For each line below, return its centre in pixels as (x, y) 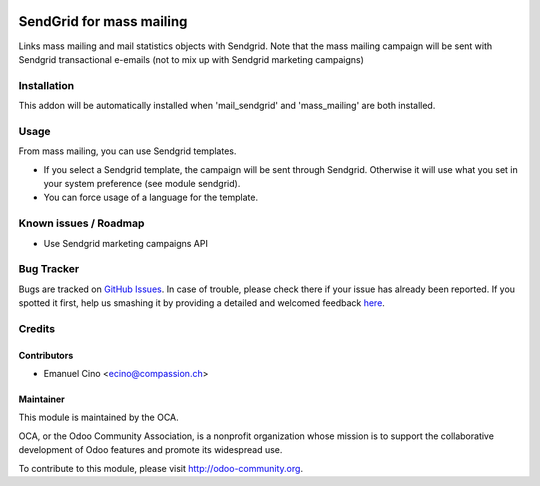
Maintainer (41, 399)
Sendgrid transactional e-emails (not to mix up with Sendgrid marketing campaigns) (191, 59)
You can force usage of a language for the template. (151, 197)
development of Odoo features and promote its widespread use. (150, 450)
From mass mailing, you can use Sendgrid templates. (127, 151)
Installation (46, 85)
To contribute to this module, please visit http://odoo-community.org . (161, 468)
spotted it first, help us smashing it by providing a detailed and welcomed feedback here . (201, 303)
